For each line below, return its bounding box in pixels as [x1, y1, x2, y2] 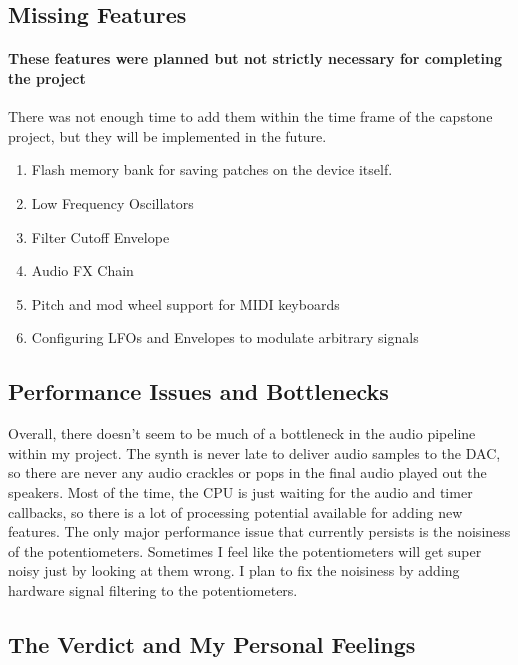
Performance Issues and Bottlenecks [8, 376, 389, 407]
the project [8, 67, 86, 88]
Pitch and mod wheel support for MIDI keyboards [31, 293, 340, 314]
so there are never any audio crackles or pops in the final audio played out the [8, 462, 487, 483]
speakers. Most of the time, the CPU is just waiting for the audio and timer [8, 481, 473, 502]
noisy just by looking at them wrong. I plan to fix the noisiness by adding [8, 560, 460, 581]
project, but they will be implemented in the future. [8, 125, 327, 146]
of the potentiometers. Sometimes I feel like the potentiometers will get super [8, 540, 482, 561]
